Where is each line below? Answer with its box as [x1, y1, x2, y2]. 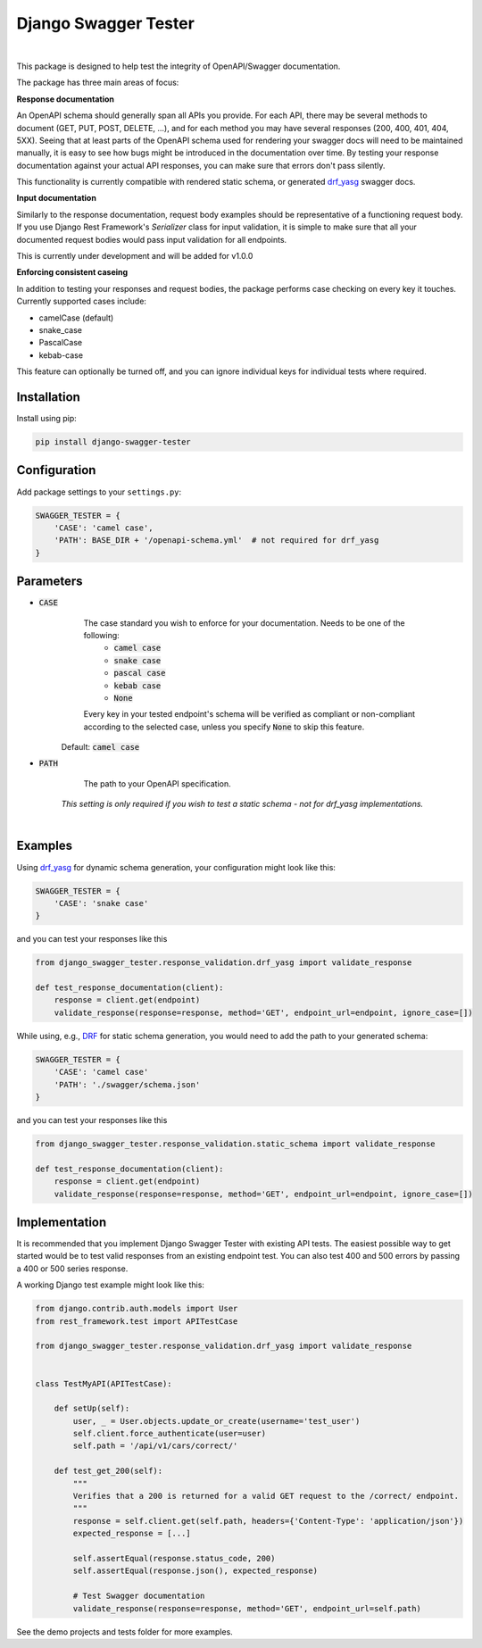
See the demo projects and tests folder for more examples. [16, 1626, 234, 1637]
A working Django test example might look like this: [16, 1279, 205, 1290]
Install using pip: [16, 413, 78, 424]
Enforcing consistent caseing [16, 267, 129, 278]
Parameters [16, 574, 83, 589]
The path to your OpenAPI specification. [83, 778, 231, 789]
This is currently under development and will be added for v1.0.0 [16, 251, 253, 262]
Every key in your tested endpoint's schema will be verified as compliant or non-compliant [83, 709, 415, 720]
